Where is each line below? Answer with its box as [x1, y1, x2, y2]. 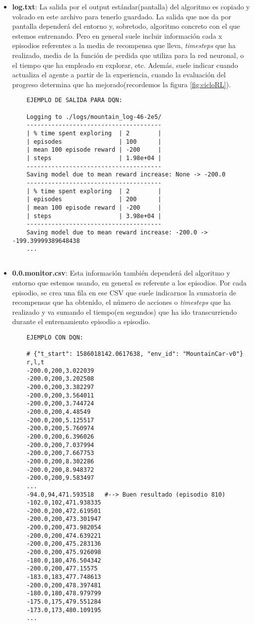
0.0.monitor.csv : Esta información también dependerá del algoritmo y [12, 268, 230, 278]
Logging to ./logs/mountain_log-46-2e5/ [26, 113, 162, 120]
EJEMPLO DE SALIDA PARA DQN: [26, 97, 123, 104]
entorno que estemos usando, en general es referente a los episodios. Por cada [12, 278, 247, 288]
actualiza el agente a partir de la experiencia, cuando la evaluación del [12, 69, 226, 80]
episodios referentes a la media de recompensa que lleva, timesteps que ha [12, 40, 236, 51]
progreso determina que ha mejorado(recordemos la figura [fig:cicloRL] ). [12, 79, 231, 89]
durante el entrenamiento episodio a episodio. [12, 316, 150, 327]
